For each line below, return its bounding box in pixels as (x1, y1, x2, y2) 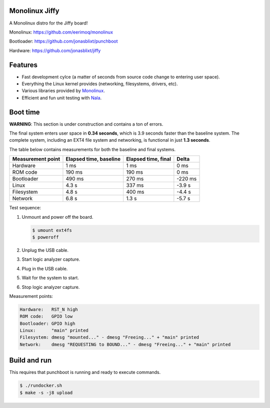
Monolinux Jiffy (9, 7, 59, 15)
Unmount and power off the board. (21, 214, 93, 220)
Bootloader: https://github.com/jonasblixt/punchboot (9, 38, 118, 45)
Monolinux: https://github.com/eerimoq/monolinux (9, 29, 113, 35)
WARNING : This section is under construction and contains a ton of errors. (9, 121, 163, 127)
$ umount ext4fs (32, 227, 72, 233)
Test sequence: (9, 205, 41, 211)
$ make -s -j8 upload (19, 389, 73, 395)
